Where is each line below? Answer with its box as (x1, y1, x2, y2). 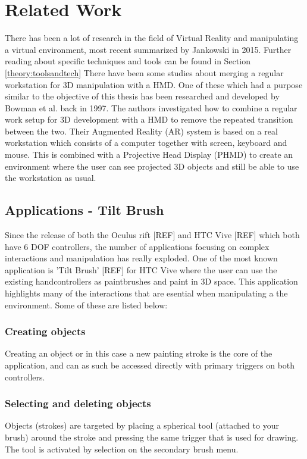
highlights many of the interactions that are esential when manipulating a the (5, 287, 288, 299)
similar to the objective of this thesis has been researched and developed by (5, 90, 280, 102)
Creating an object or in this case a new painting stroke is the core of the (5, 347, 272, 360)
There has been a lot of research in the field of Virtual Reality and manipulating (5, 32, 299, 44)
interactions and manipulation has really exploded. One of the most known (5, 252, 278, 264)
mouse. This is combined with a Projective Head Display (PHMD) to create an (5, 148, 293, 161)
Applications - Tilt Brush (5, 201, 164, 219)
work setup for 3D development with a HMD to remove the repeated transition (5, 113, 293, 126)
